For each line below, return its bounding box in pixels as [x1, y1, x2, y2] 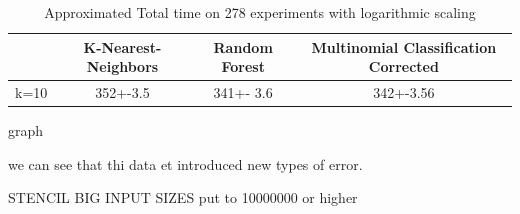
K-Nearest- [83, 36, 162, 57]
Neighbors [86, 56, 159, 77]
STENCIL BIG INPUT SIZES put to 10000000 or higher [8, 187, 358, 208]
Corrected [368, 56, 439, 77]
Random [213, 36, 273, 57]
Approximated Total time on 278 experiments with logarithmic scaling [44, 2, 476, 22]
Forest [221, 56, 265, 77]
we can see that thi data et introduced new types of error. [8, 153, 363, 174]
